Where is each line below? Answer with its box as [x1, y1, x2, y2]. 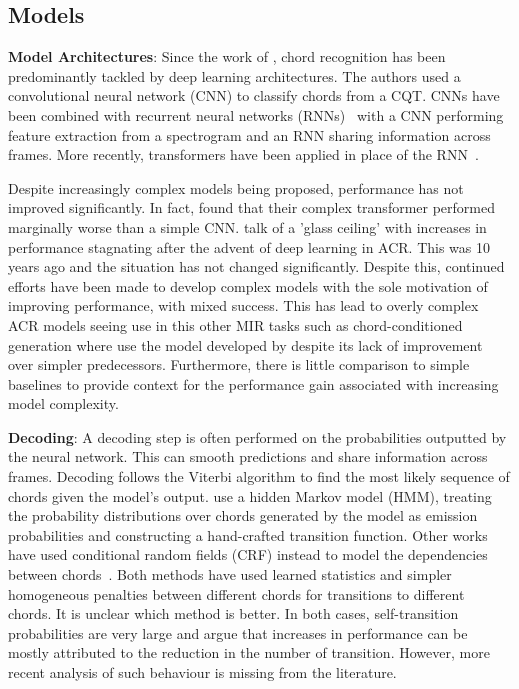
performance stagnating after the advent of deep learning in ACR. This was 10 [8, 236, 491, 257]
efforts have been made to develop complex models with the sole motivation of [8, 275, 488, 296]
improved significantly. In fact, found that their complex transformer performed [8, 197, 495, 218]
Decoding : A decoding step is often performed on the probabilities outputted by [8, 426, 507, 447]
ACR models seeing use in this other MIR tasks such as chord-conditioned [8, 314, 463, 335]
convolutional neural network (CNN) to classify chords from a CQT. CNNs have [8, 85, 500, 106]
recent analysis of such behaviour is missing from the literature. [8, 662, 397, 683]
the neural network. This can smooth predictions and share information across [8, 446, 488, 467]
